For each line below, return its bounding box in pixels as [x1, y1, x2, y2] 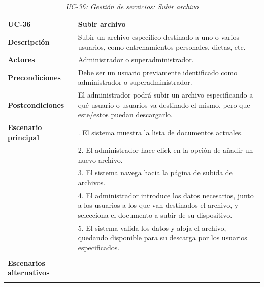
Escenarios [8, 257, 45, 268]
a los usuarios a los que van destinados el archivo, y [78, 200, 239, 210]
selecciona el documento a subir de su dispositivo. [78, 209, 233, 220]
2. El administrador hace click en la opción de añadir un [78, 144, 253, 155]
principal [8, 132, 39, 142]
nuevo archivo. [78, 154, 123, 165]
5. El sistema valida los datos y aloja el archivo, [78, 222, 226, 233]
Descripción [8, 37, 50, 47]
